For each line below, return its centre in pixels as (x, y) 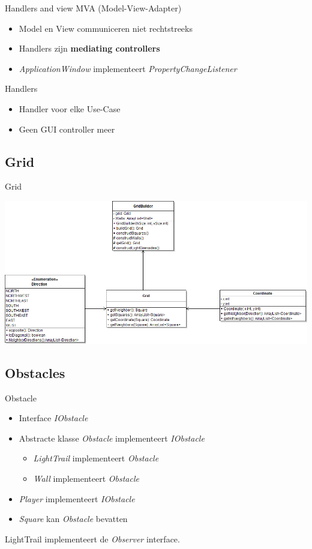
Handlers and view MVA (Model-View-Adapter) (93, 8)
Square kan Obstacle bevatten (73, 519)
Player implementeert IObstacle (77, 498)
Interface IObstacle (53, 418)
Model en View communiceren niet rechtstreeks (106, 28)
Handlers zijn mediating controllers (89, 48)
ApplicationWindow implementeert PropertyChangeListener (128, 68)
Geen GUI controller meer (67, 129)
